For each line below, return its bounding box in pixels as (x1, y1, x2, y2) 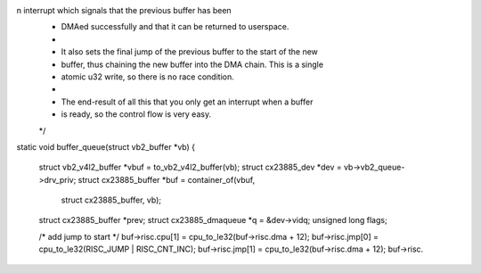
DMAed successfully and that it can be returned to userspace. (61, 21, 289, 32)
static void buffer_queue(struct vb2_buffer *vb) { (16, 141, 196, 152)
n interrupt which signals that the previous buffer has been (16, 5, 232, 15)
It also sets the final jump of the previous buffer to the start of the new (61, 46, 318, 57)
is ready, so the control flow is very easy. (61, 109, 212, 120)
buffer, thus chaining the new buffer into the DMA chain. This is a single (61, 59, 324, 70)
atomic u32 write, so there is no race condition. (61, 71, 235, 82)
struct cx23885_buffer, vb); (61, 194, 162, 205)
